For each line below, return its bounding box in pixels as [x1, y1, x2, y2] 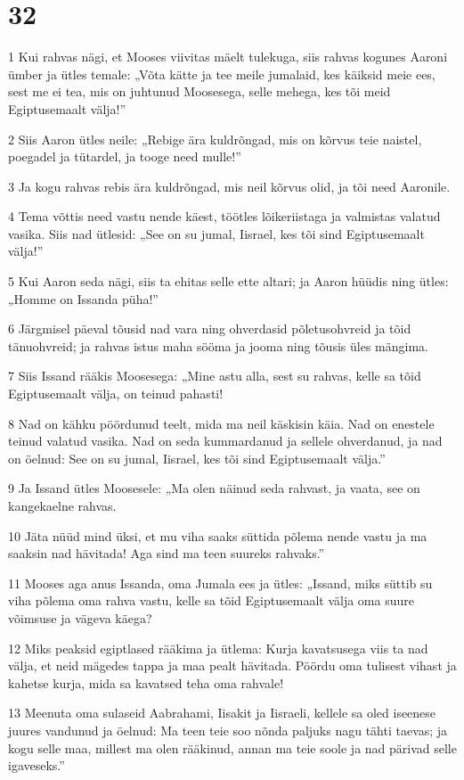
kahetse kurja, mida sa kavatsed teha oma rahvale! [8, 673, 284, 692]
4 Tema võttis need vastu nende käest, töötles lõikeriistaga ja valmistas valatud [8, 207, 441, 226]
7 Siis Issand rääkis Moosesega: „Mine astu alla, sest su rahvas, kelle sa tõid [8, 366, 421, 385]
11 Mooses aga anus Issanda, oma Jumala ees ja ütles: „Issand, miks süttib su [8, 573, 433, 592]
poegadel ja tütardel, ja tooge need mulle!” [8, 147, 241, 166]
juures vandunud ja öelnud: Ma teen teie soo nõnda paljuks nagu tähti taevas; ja [8, 720, 448, 739]
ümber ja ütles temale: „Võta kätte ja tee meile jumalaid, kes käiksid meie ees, [8, 64, 436, 83]
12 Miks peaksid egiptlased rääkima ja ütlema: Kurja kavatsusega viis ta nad [8, 638, 428, 657]
